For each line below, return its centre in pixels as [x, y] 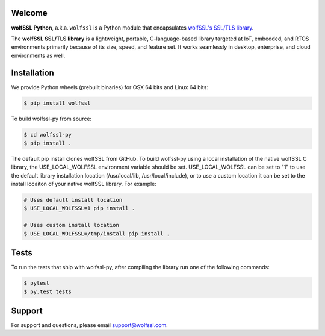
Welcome [29, 13]
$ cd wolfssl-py [48, 135]
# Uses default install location [73, 200]
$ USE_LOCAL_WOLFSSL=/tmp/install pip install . [97, 234]
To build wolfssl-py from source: [51, 119]
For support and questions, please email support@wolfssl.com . [89, 325]
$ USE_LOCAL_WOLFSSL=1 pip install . [79, 208]
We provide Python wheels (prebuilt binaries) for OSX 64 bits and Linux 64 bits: [110, 87]
